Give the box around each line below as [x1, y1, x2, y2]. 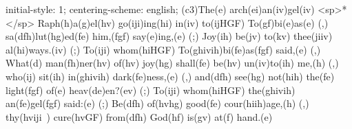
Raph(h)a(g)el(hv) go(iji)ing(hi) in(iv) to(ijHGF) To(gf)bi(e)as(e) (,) [37, 15, 329, 30]
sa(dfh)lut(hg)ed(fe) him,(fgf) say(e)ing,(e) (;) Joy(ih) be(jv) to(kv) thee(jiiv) [6, 29, 333, 43]
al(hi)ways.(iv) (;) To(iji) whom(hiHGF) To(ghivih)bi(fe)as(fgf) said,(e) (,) [6, 42, 321, 56]
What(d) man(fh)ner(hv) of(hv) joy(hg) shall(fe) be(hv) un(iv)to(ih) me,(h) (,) [6, 56, 339, 70]
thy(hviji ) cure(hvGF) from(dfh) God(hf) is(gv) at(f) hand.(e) [6, 109, 273, 124]
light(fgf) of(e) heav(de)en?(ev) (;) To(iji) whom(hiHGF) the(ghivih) [6, 82, 296, 97]
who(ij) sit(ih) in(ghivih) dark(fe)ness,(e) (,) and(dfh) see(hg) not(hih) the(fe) [6, 69, 335, 83]
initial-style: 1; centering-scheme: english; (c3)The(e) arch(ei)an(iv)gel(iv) [6, 2, 315, 16]
